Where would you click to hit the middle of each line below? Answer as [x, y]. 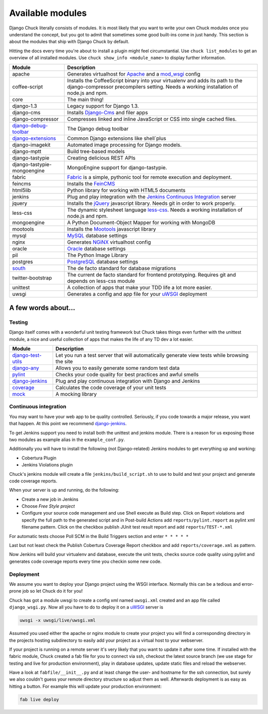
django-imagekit [31, 145]
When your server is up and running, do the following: [64, 490]
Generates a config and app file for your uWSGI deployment [137, 294]
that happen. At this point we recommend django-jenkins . [68, 424]
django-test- [27, 356]
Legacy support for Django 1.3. [103, 106]
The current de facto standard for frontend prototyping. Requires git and [152, 274]
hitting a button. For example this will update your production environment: [85, 686]
